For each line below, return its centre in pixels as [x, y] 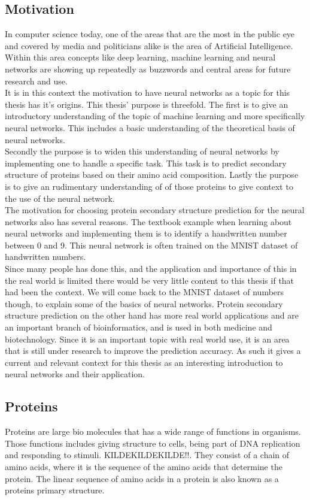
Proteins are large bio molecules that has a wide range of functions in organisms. [153, 431]
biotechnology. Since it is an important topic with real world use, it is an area [147, 339]
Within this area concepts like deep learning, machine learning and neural [140, 57]
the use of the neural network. [60, 198]
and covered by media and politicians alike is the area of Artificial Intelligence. [149, 45]
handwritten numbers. [45, 257]
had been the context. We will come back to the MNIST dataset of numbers [145, 292]
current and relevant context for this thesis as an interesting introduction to [144, 362]
